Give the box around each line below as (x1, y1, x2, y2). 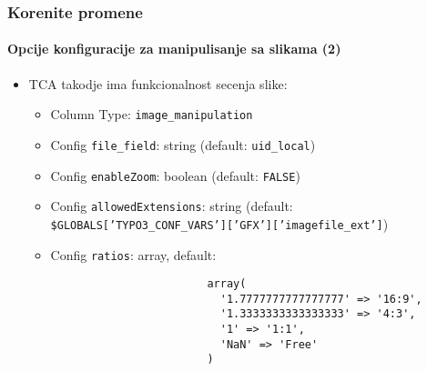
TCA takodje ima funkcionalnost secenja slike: (28, 74, 288, 93)
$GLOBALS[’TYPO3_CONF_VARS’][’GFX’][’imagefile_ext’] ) (50, 214, 389, 233)
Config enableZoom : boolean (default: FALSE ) (50, 165, 300, 185)
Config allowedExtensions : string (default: (50, 196, 293, 216)
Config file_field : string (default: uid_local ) (50, 135, 316, 154)
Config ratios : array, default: (50, 245, 217, 264)
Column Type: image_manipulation (50, 105, 253, 124)
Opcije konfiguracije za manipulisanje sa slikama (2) (7, 39, 341, 58)
